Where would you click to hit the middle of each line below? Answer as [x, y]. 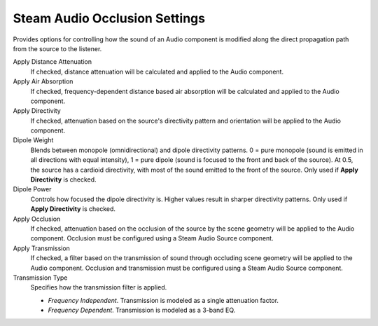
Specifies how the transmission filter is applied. [99, 287]
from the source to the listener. [57, 48]
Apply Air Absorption [43, 81]
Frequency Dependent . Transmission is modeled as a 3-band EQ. [142, 310]
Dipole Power [32, 189]
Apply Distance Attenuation [52, 62]
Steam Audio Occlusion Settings [109, 18]
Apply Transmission [41, 248]
